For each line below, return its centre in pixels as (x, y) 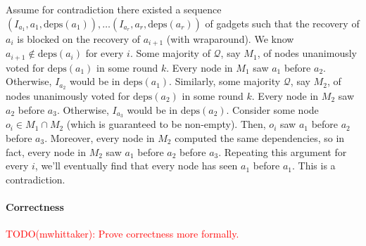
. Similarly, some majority (225, 81)
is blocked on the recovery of (78, 38)
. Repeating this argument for (283, 151)
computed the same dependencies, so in (260, 138)
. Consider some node (272, 109)
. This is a (314, 166)
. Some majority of (170, 53)
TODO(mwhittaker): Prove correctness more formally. (122, 234)
